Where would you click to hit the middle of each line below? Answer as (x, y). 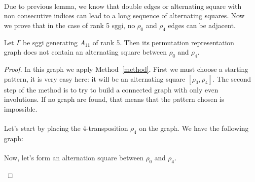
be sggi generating (50, 42)
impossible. (21, 108)
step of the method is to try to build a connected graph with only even (111, 89)
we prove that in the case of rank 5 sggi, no (70, 25)
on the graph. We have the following (194, 128)
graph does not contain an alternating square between (86, 52)
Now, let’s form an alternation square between (74, 157)
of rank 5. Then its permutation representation (163, 42)
